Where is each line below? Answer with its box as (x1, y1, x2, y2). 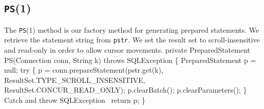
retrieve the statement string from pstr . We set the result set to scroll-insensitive (4, 34, 260, 45)
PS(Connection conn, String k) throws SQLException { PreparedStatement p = (4, 54, 256, 65)
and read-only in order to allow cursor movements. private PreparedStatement (4, 45, 250, 55)
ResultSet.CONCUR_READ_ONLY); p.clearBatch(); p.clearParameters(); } (4, 84, 247, 95)
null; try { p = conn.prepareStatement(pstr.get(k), (4, 64, 163, 75)
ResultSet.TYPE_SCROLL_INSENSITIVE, (4, 74, 145, 85)
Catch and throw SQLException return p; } (4, 95, 145, 105)
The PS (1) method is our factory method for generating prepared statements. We (4, 24, 259, 35)
